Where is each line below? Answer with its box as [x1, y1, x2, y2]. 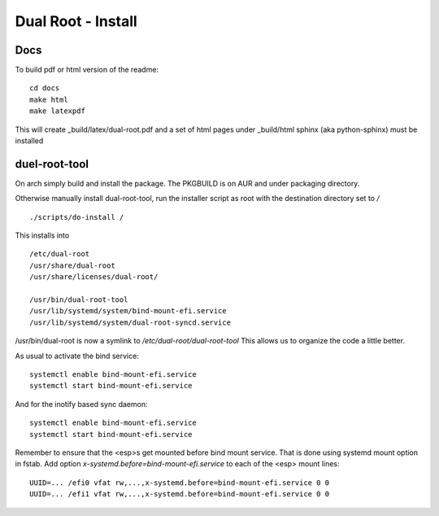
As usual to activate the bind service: [15, 351, 140, 361]
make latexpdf [29, 107, 85, 116]
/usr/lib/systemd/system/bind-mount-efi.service [29, 306, 227, 316]
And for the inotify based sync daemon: [15, 399, 148, 409]
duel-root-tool [15, 157, 89, 171]
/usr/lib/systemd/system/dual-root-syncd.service [29, 317, 232, 327]
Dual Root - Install [15, 12, 137, 30]
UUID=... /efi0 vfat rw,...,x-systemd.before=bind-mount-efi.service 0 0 [29, 478, 330, 488]
